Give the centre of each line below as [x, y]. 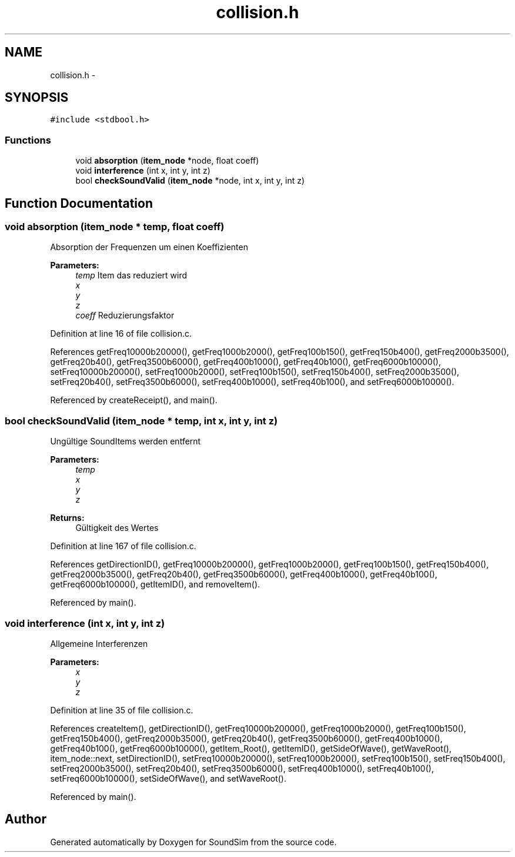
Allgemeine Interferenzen [99, 643]
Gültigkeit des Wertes [117, 528]
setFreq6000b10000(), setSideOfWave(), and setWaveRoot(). [168, 778]
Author [26, 819]
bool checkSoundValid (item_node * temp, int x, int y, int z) [141, 421]
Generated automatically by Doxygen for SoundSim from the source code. [193, 842]
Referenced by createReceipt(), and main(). [134, 400]
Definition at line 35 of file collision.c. [122, 710]
